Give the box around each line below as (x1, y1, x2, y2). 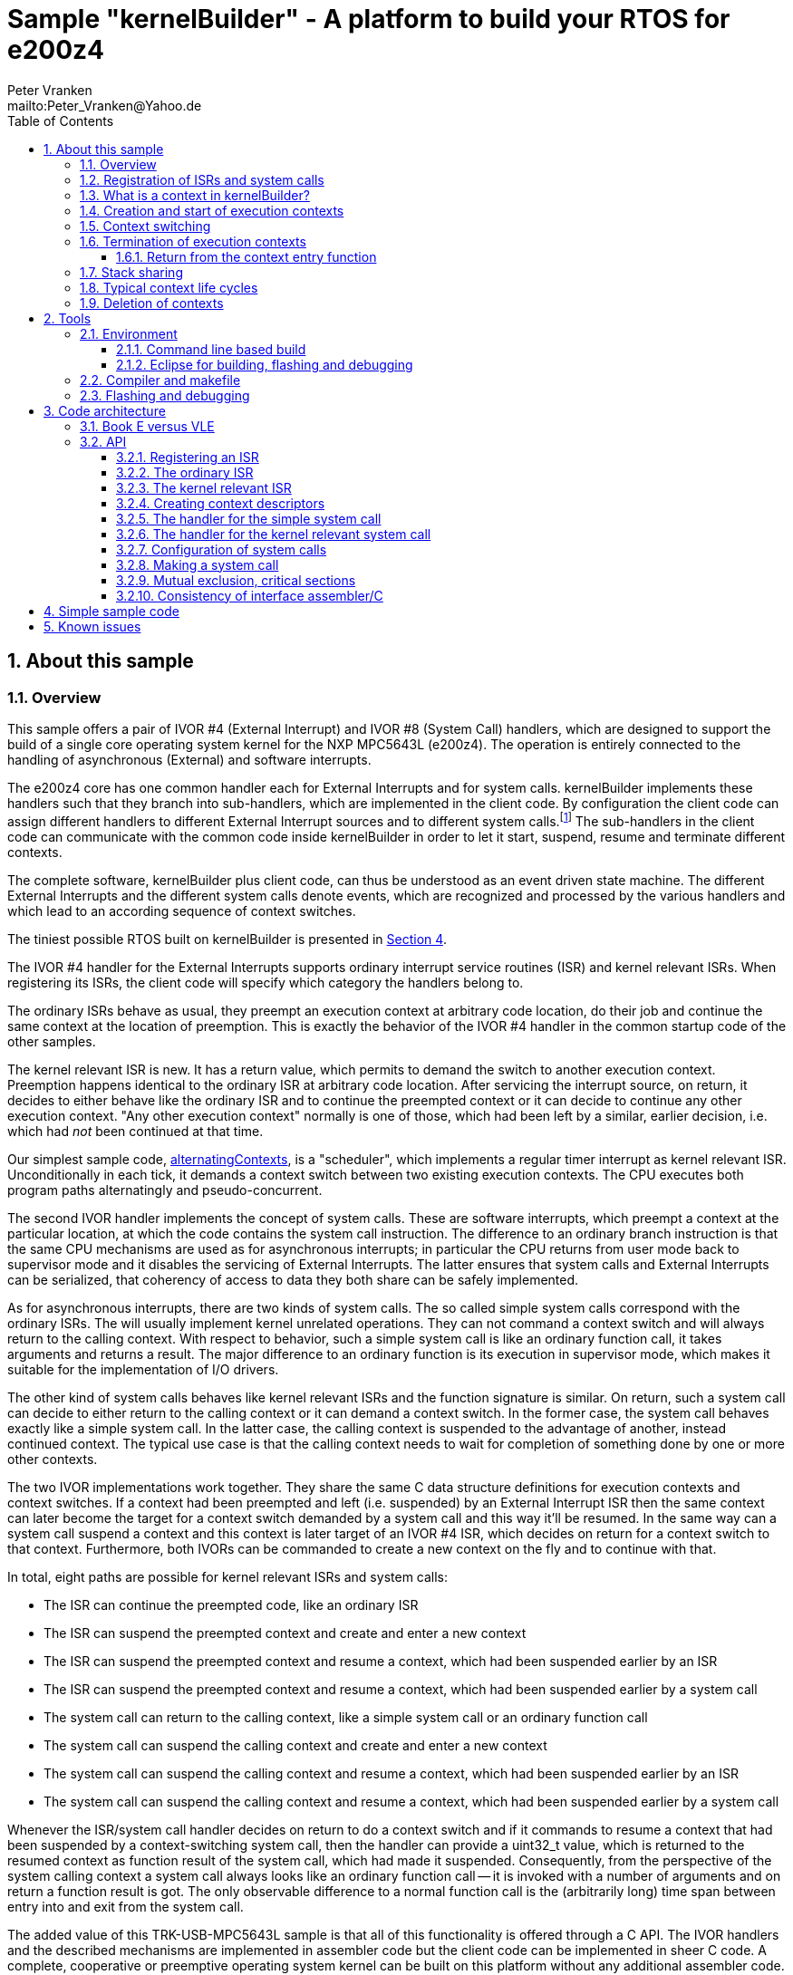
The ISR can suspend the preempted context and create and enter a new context (44, 1624, 527, 1641)
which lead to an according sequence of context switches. (7, 902, 356, 919)
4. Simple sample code (44, 602, 179, 619)
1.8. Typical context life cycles (80, 279, 258, 295)
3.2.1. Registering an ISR (116, 448, 259, 465)
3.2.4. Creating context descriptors (116, 495, 325, 511)
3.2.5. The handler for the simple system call (116, 510, 382, 526)
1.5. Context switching (80, 217, 211, 234)
